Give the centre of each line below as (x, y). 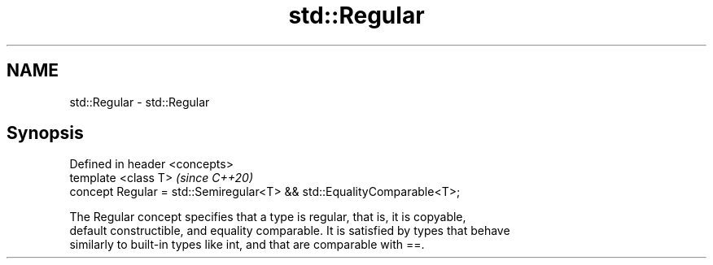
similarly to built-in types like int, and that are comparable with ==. (247, 245)
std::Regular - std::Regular (140, 102)
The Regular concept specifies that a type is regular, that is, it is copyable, (268, 217)
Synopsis (45, 133)
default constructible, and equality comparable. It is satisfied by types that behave (290, 231)
